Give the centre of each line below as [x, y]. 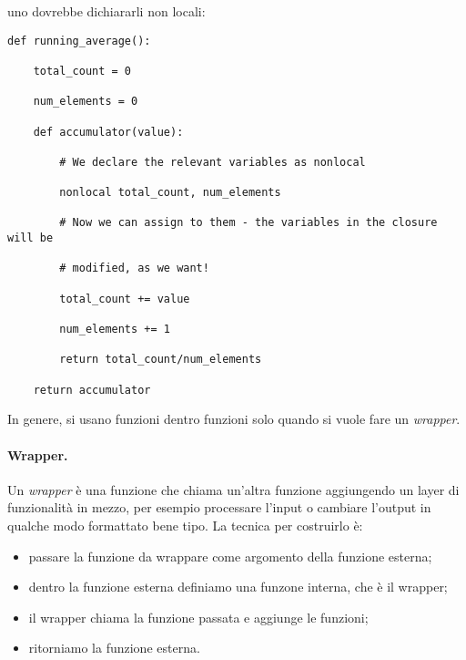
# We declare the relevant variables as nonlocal [213, 162]
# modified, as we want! [134, 268]
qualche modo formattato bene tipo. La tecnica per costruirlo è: [185, 525]
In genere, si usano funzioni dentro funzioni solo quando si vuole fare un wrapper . [234, 419]
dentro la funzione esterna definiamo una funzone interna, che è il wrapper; [238, 587]
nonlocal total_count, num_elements [170, 193]
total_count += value [125, 299]
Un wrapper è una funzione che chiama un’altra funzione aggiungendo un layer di [233, 489]
